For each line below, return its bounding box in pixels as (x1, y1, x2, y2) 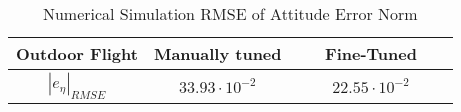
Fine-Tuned (325, 42, 417, 65)
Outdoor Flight (16, 42, 138, 65)
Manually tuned (153, 42, 282, 65)
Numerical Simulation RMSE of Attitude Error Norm (42, 2, 418, 25)
